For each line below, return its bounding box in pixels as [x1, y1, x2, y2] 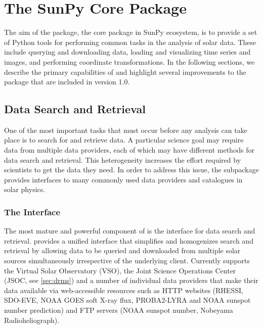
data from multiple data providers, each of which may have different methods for [4, 145, 255, 155]
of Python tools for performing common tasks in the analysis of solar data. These [4, 36, 256, 47]
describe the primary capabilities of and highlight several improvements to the [4, 66, 246, 77]
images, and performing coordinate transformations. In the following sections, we [4, 56, 255, 67]
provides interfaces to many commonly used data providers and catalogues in [4, 174, 243, 184]
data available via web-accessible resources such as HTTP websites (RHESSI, [4, 285, 243, 295]
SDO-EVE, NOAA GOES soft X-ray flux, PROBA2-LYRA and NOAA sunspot [4, 295, 251, 305]
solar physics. [4, 184, 46, 195]
